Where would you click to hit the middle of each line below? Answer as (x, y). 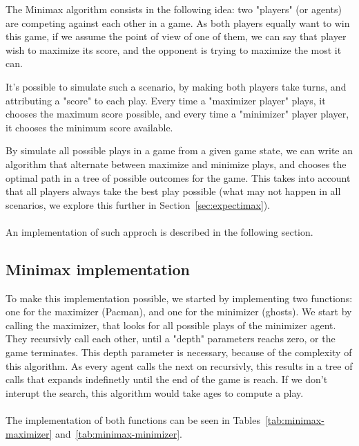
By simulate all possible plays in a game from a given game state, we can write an (179, 150)
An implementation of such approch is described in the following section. (159, 231)
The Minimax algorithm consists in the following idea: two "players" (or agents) (174, 9)
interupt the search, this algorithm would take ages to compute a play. (155, 392)
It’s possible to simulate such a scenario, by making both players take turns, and (176, 86)
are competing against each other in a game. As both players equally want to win (178, 22)
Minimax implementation (98, 269)
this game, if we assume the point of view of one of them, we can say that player (176, 36)
